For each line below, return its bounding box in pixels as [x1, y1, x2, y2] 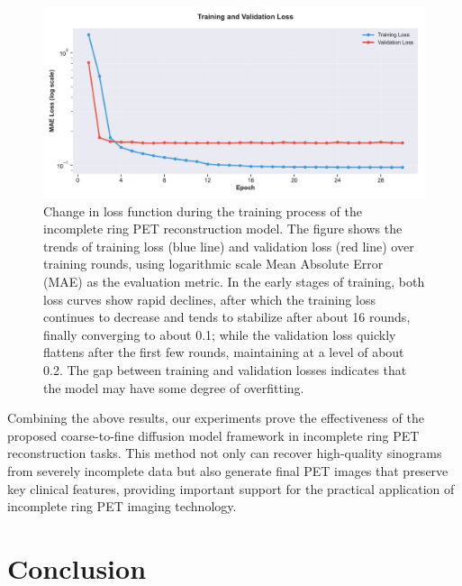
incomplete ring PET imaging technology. [7, 497, 237, 516]
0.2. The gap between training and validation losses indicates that [43, 360, 407, 379]
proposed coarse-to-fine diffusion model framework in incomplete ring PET [7, 426, 420, 444]
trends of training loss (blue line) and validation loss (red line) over [43, 236, 414, 255]
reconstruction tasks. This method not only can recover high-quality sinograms [7, 444, 442, 462]
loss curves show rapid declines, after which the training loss [43, 289, 376, 308]
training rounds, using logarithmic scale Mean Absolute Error [43, 254, 384, 273]
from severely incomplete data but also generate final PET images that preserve [7, 461, 448, 480]
